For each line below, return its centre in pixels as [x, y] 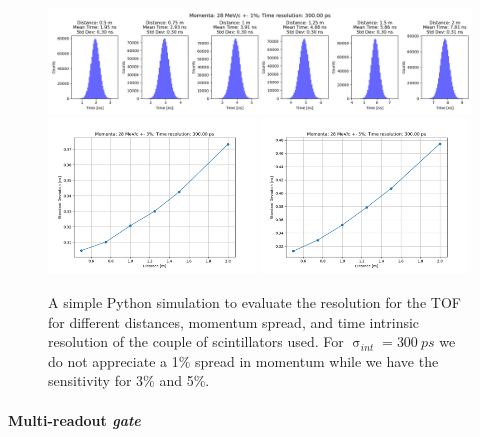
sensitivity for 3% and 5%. [129, 380]
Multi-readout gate [74, 419]
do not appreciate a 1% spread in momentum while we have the [243, 360]
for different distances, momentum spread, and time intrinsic [234, 321]
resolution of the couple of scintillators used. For [196, 341]
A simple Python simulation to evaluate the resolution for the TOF [254, 302]
